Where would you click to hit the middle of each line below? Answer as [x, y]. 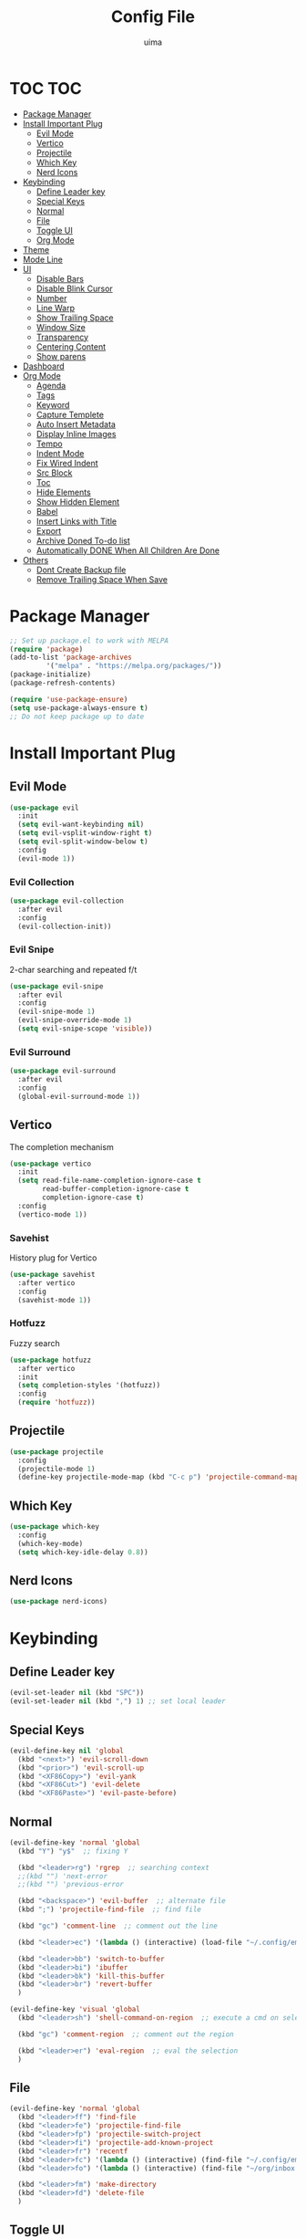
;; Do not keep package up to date [77, 716]
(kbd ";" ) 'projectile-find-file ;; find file [110, 1909]
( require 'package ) [46, 649]
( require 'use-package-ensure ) [69, 699]
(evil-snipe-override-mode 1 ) [75, 1020]
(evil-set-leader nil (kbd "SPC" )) [77, 1693]
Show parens [61, 356]
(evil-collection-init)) [65, 926]
